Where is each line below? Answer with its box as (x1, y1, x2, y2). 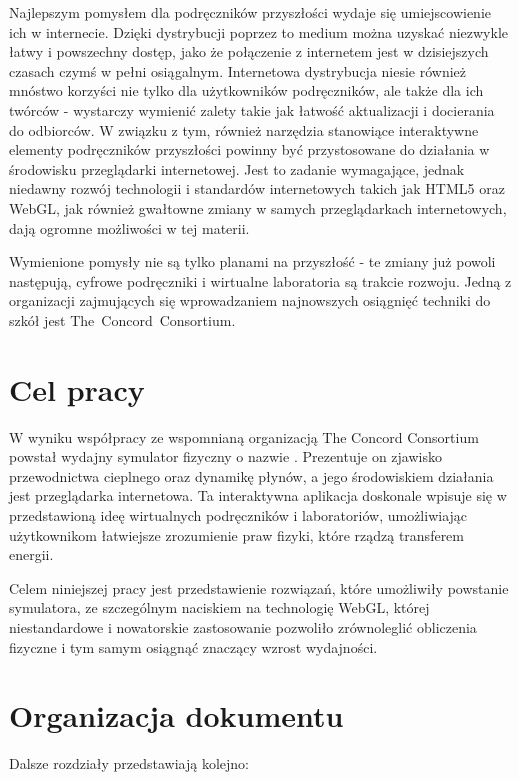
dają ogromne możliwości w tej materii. (9, 217, 250, 238)
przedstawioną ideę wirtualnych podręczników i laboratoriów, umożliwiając (9, 505, 468, 525)
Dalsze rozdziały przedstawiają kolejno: (9, 753, 250, 774)
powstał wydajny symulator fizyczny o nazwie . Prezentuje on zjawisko (9, 446, 442, 467)
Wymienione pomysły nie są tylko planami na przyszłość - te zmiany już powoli (9, 251, 496, 272)
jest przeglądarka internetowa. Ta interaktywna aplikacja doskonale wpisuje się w (9, 485, 507, 506)
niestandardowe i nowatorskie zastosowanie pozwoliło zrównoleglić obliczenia (9, 616, 477, 637)
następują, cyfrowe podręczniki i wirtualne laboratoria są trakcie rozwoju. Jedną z (9, 270, 512, 291)
